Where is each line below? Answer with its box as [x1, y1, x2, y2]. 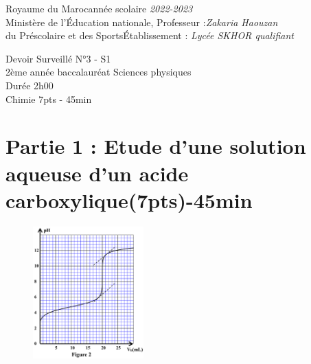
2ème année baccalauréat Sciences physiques [5, 65, 192, 79]
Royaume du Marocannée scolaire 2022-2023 [5, 1, 193, 15]
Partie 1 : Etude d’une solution [5, 132, 306, 160]
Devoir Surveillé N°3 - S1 [5, 51, 111, 65]
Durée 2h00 [5, 78, 54, 92]
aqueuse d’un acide [5, 159, 189, 187]
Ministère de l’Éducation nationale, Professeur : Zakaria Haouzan [5, 14, 278, 29]
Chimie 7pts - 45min [5, 91, 92, 106]
